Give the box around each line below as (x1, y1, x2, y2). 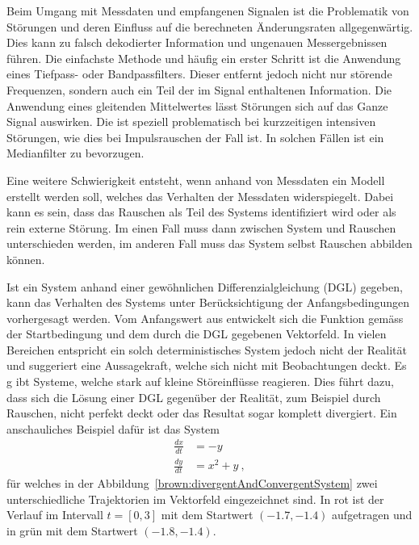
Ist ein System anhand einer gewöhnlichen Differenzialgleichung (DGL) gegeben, (6, 278, 403, 295)
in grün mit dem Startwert (6, 522, 138, 539)
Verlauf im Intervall (6, 506, 103, 523)
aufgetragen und (332, 506, 413, 523)
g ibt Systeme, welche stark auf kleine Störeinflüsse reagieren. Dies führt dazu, (6, 373, 394, 390)
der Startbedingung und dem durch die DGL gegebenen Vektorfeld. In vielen (6, 325, 387, 342)
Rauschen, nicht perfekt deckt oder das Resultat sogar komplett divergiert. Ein (6, 405, 397, 421)
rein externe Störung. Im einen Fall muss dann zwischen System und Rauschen (6, 219, 396, 236)
